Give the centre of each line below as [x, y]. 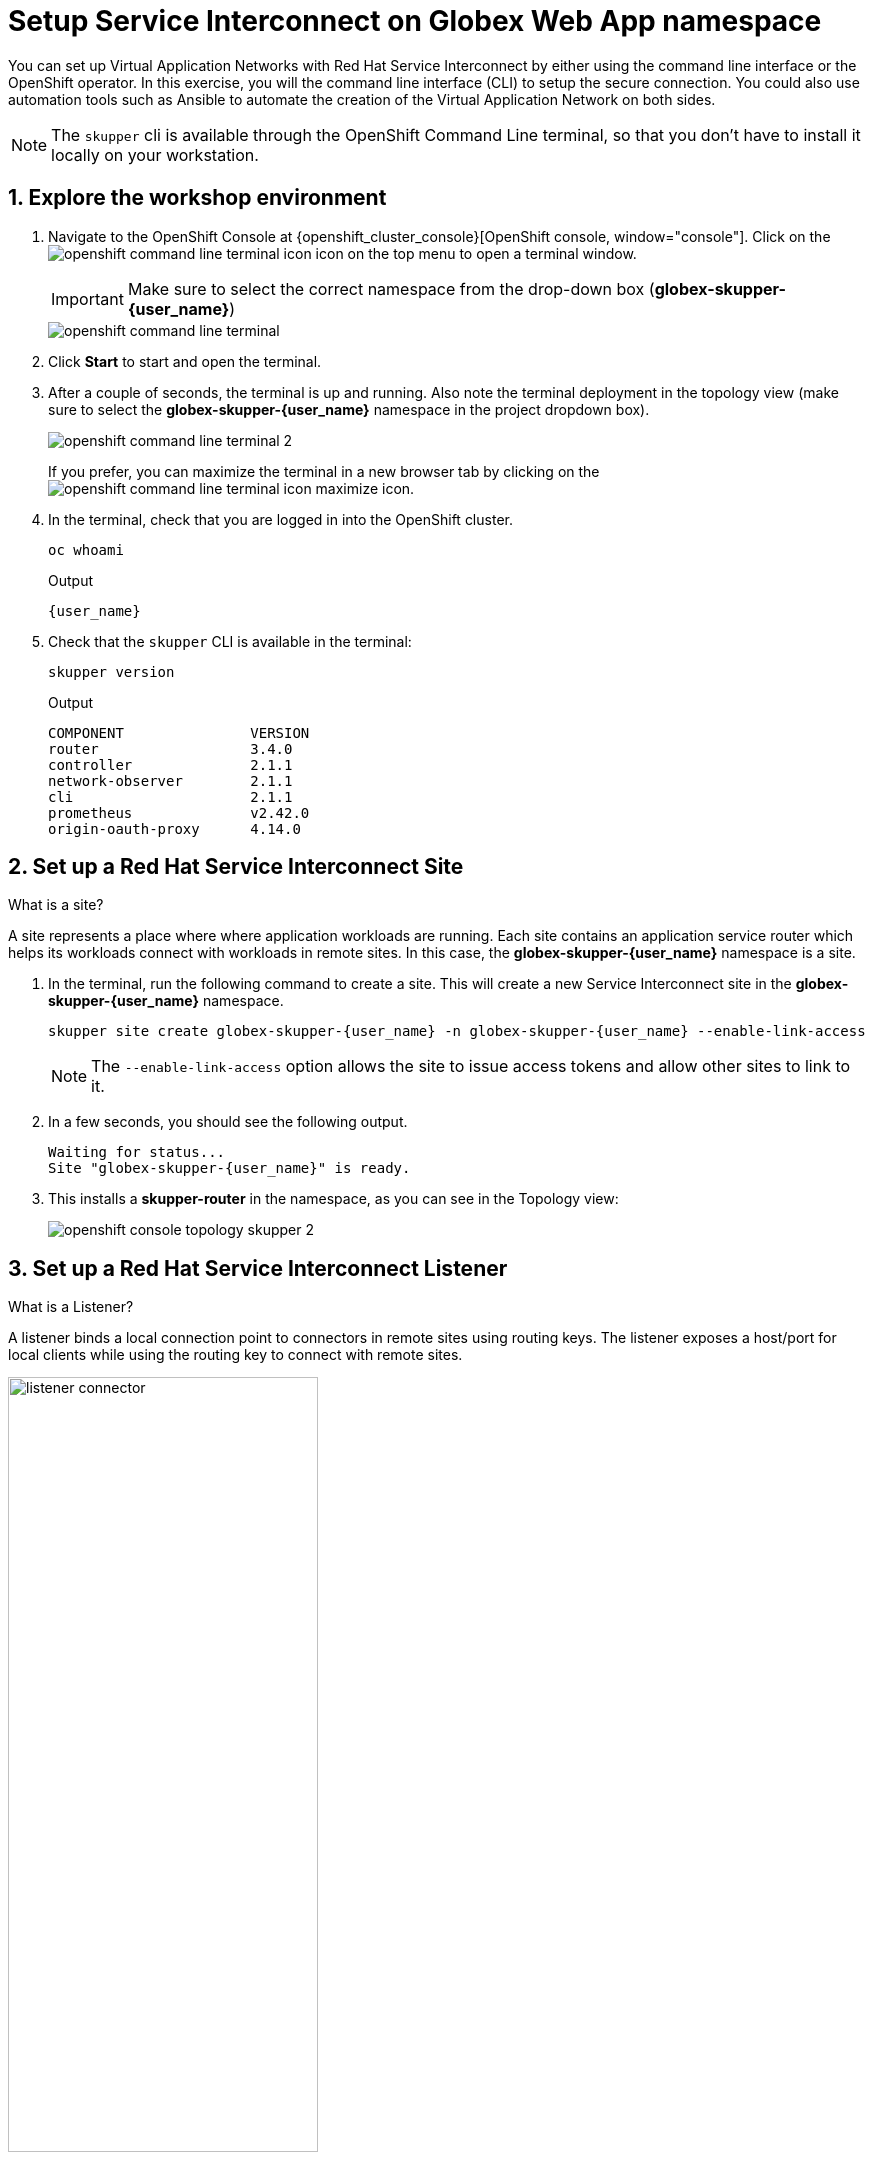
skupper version [111, 671]
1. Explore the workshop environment [197, 198]
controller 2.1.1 [170, 764]
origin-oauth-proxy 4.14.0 [174, 828]
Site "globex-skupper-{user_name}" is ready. [229, 1168]
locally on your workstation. [155, 154]
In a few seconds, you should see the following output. [228, 1122]
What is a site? [56, 905]
